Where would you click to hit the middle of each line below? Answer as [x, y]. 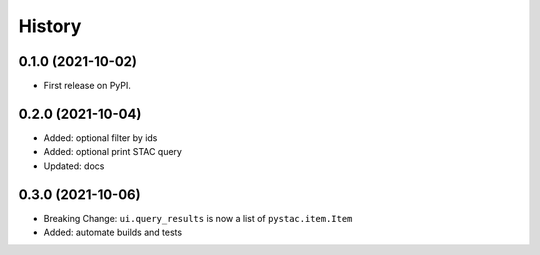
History [50, 26]
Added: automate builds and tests [113, 232]
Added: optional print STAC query [112, 152]
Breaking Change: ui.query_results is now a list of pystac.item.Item [198, 218]
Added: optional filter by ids [100, 137]
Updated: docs [74, 166]
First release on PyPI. [87, 86]
